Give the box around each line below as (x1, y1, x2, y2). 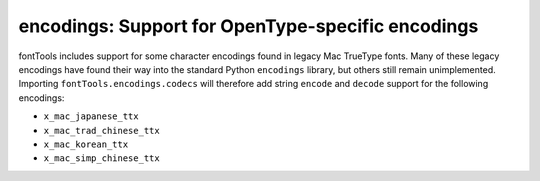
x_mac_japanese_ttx (43, 111, 139, 122)
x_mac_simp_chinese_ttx (43, 153, 160, 164)
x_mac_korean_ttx (43, 138, 129, 150)
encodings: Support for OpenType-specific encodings (18, 15, 479, 37)
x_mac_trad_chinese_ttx (43, 125, 160, 136)
